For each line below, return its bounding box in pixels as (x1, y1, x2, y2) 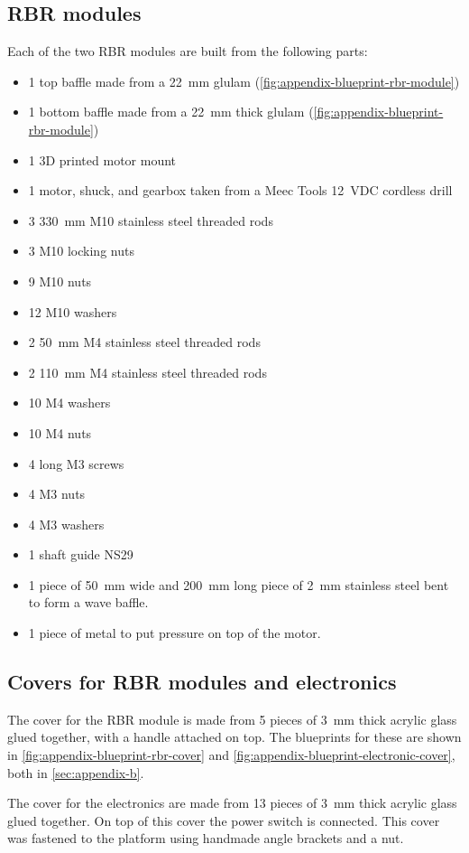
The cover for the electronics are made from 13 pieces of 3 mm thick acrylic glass (7, 793, 457, 812)
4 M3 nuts (28, 484, 86, 503)
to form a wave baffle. (28, 593, 149, 612)
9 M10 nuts (28, 271, 92, 290)
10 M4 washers (28, 393, 111, 412)
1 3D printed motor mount (28, 150, 177, 169)
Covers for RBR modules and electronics (7, 668, 397, 696)
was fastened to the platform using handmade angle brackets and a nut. (7, 829, 404, 848)
